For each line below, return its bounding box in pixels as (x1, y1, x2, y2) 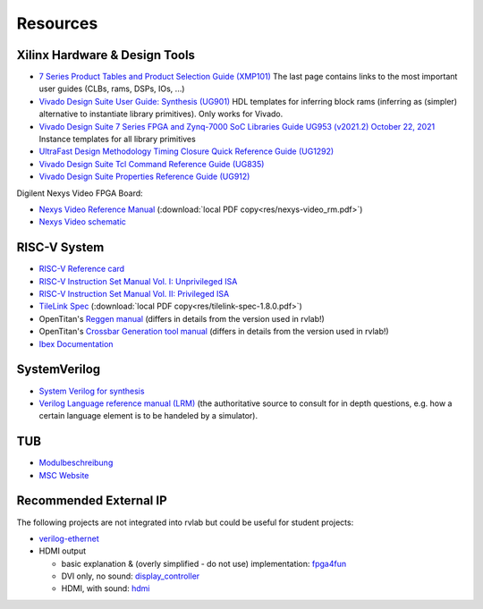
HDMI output (38, 546, 87, 556)
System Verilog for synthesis (38, 385, 145, 396)
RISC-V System (16, 240, 105, 255)
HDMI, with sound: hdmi (61, 583, 150, 594)
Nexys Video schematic (38, 216, 127, 227)
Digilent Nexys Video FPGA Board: (16, 188, 143, 199)
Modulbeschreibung (38, 457, 114, 469)
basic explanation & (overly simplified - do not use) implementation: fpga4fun (61, 558, 347, 569)
